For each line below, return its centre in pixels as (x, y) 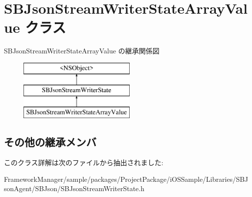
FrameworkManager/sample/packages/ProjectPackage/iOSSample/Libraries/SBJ (126, 179)
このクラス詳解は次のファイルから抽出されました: (84, 162)
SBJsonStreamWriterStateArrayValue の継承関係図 (82, 51)
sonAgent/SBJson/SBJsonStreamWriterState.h (74, 188)
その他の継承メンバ (50, 142)
